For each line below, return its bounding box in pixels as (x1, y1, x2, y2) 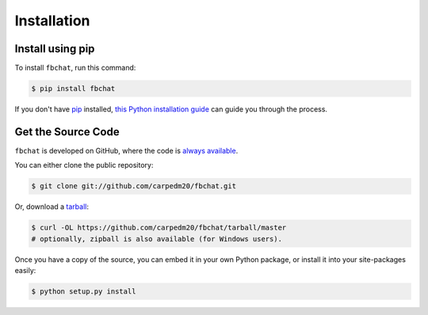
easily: (14, 266, 36, 275)
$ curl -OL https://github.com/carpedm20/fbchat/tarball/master (31, 223, 287, 233)
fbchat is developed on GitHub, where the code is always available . (14, 146, 239, 155)
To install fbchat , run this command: (14, 63, 136, 73)
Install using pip (14, 42, 95, 55)
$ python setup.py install (31, 287, 136, 296)
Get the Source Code (14, 125, 120, 139)
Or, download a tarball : (14, 202, 90, 211)
